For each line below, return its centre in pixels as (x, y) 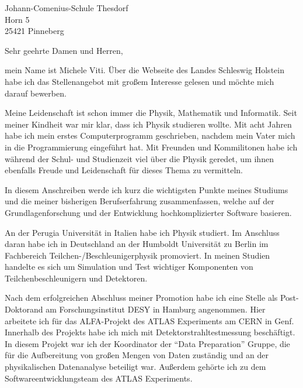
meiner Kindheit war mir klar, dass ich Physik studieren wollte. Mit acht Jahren (148, 124)
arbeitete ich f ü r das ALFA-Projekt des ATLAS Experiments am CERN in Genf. (149, 320)
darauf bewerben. (36, 93)
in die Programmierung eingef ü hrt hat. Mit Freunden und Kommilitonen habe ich (151, 147)
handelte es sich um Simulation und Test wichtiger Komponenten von (129, 267)
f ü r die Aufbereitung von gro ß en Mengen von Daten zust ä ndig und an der (137, 355)
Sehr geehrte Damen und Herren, (64, 50)
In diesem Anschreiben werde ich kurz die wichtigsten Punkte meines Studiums (147, 189)
